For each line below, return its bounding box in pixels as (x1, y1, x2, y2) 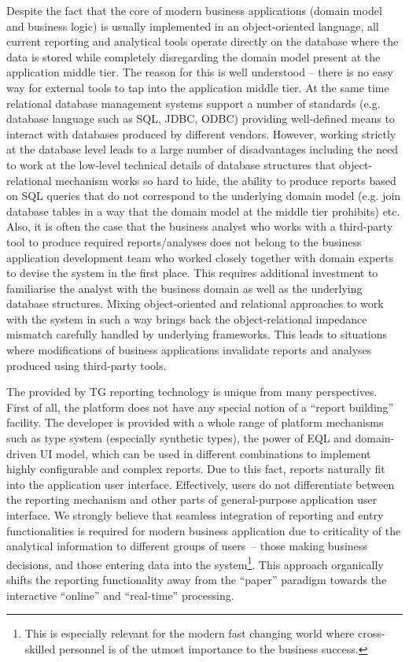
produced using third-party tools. (6, 357, 167, 373)
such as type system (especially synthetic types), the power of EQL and (6, 430, 352, 446)
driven (6, 445, 37, 461)
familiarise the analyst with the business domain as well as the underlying (6, 279, 363, 296)
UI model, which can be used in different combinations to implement (39, 445, 371, 461)
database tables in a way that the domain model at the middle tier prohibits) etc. (6, 202, 400, 219)
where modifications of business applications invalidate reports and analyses (6, 342, 372, 358)
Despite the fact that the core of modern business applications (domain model (6, 2, 382, 18)
